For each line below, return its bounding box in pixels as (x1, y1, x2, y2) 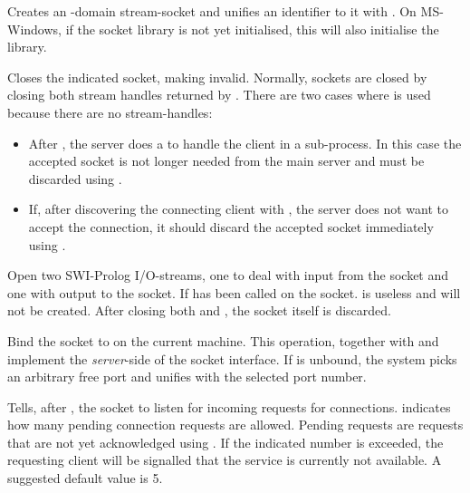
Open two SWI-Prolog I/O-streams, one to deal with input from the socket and (7, 266, 449, 285)
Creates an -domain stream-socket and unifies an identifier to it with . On (7, 2, 417, 20)
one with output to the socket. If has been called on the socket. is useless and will (7, 283, 461, 302)
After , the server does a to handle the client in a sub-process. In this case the (28, 133, 462, 152)
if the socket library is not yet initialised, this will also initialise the (65, 19, 439, 38)
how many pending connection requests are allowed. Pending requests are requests (7, 415, 464, 434)
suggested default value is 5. (7, 469, 163, 488)
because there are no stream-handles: (7, 102, 213, 121)
